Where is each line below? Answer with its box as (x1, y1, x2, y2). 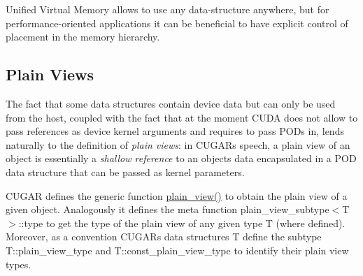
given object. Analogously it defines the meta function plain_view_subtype (6, 202, 329, 217)
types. (6, 256, 31, 271)
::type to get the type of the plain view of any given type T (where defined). (18, 215, 346, 230)
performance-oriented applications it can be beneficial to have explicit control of (6, 15, 348, 30)
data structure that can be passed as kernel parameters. (6, 164, 245, 179)
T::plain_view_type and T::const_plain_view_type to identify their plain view (6, 242, 349, 257)
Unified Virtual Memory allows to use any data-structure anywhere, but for (6, 2, 329, 16)
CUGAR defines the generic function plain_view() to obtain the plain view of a (6, 188, 348, 203)
